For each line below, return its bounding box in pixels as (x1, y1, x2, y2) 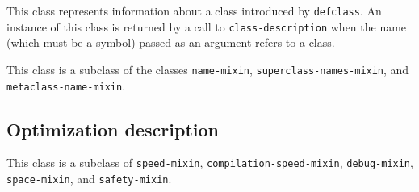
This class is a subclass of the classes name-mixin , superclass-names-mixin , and (6, 61, 409, 77)
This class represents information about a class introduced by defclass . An (6, 2, 382, 19)
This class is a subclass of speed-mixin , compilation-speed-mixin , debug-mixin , (6, 154, 413, 171)
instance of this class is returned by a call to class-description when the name (6, 18, 407, 35)
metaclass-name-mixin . (6, 77, 126, 94)
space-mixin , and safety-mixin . (6, 170, 172, 187)
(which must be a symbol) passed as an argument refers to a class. (6, 34, 335, 51)
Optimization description (6, 116, 219, 141)
